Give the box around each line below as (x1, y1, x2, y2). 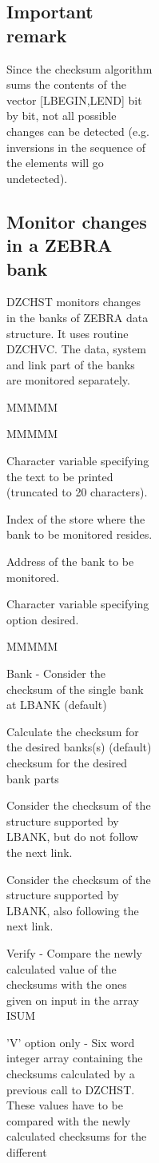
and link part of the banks (6, 356, 135, 372)
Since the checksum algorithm (6, 60, 153, 77)
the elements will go (6, 154, 104, 171)
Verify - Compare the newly (6, 944, 143, 961)
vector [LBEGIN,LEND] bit (6, 91, 142, 108)
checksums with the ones (6, 976, 127, 993)
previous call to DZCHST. (6, 1081, 135, 1097)
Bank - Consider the (6, 665, 105, 682)
